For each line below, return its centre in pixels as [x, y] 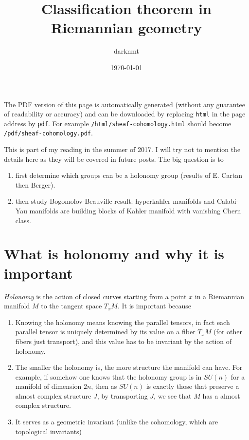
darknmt [126, 51]
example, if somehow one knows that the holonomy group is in [108, 376]
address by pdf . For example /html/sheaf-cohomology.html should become [118, 123]
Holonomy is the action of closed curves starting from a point [95, 296]
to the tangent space [71, 306]
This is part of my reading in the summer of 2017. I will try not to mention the [122, 149]
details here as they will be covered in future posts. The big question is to [114, 159]
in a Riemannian [220, 296]
